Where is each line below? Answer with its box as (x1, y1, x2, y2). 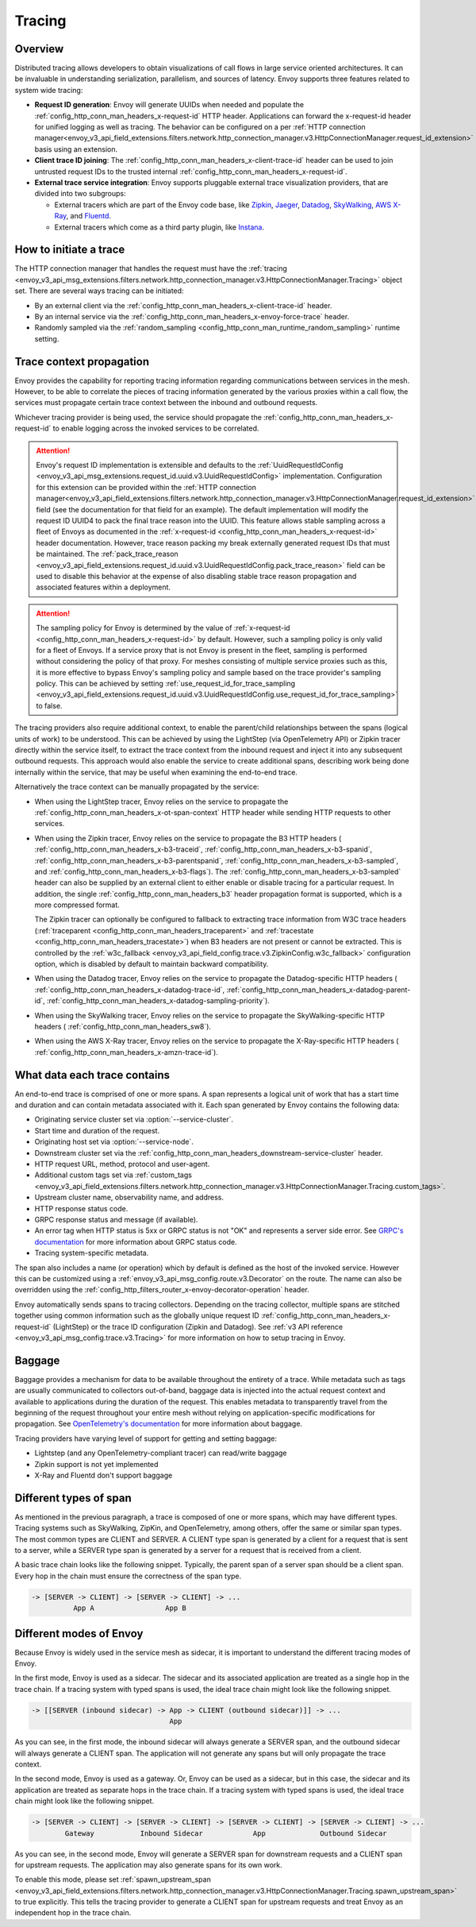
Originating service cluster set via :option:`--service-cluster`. (34, 1114, 234, 1124)
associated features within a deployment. (36, 582, 171, 592)
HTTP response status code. (34, 1203, 129, 1213)
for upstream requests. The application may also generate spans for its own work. (14, 1859, 283, 1870)
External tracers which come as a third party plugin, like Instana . (54, 222, 265, 232)
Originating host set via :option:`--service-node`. (34, 1137, 194, 1147)
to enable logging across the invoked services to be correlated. (52, 423, 259, 433)
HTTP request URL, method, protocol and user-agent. (34, 1160, 210, 1169)
